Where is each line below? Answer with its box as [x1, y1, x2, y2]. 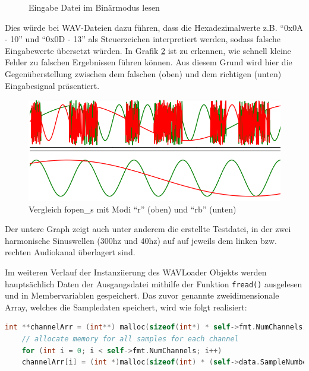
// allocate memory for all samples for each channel [21, 335, 239, 343]
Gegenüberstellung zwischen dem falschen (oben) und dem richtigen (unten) [5, 67, 282, 80]
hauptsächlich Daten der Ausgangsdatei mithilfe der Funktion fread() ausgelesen [5, 277, 302, 290]
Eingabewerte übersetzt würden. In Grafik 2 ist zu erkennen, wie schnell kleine [5, 44, 291, 56]
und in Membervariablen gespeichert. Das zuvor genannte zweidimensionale [5, 289, 279, 302]
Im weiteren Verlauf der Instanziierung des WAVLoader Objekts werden [5, 265, 267, 278]
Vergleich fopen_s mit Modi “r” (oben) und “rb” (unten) [29, 202, 237, 215]
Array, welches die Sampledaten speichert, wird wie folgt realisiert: [5, 300, 247, 313]
